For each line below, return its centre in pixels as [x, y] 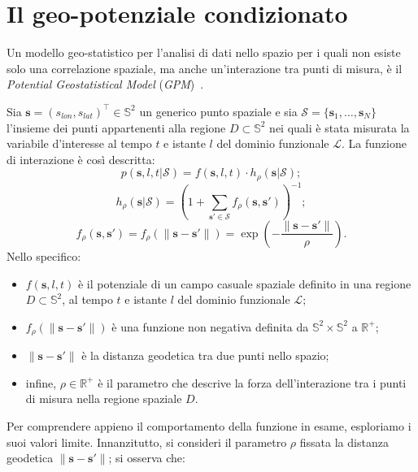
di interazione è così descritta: [81, 159]
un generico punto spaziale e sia [218, 111]
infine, [41, 382]
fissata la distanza [344, 442]
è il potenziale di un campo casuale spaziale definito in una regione [244, 283]
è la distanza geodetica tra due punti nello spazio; [205, 355]
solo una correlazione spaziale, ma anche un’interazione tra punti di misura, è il [205, 68]
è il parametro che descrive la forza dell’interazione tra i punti [252, 382]
